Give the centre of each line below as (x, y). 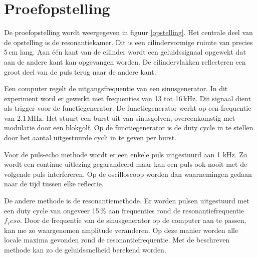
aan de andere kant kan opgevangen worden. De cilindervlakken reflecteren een (125, 61)
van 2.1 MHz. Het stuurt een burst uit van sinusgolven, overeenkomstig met (120, 117)
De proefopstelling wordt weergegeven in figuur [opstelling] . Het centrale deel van (128, 32)
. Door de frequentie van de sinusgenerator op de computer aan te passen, (133, 220)
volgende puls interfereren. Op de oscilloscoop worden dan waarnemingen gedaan (128, 174)
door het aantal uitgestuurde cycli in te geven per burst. (90, 138)
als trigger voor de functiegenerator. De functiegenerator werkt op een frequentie (128, 108)
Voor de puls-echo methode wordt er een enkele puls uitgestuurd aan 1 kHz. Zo (125, 154)
